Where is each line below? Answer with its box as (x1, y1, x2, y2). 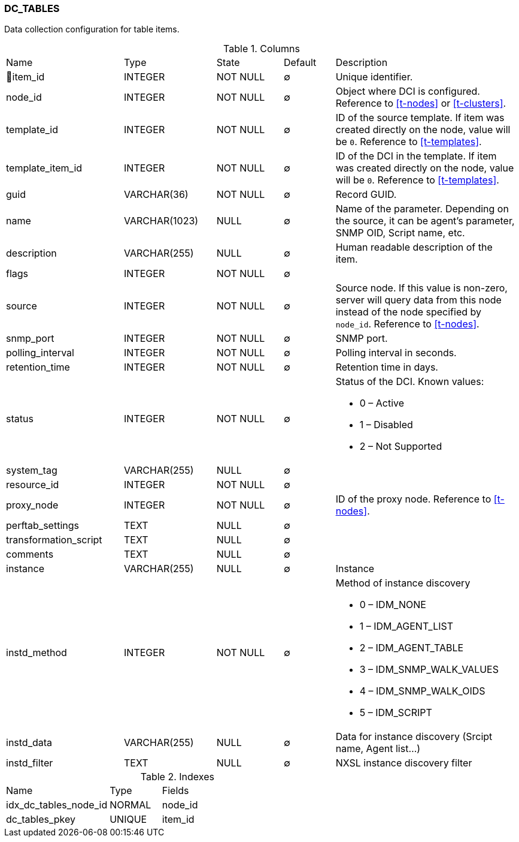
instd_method (6, 646, 67, 659)
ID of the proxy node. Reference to (335, 493, 491, 506)
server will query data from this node (335, 294, 502, 306)
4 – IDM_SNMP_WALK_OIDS (359, 685, 485, 697)
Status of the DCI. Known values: (335, 375, 484, 388)
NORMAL (110, 799, 151, 811)
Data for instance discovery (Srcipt (335, 730, 493, 743)
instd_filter (6, 757, 53, 769)
